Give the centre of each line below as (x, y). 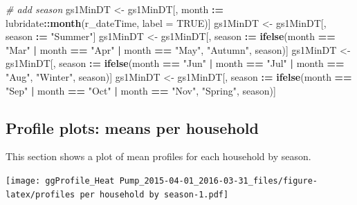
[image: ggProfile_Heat (60, 180)
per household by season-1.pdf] (154, 194)
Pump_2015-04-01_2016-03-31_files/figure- (219, 180)
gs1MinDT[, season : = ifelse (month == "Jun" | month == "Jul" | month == (175, 63)
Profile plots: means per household (132, 127)
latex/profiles (40, 194)
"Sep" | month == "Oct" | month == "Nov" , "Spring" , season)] (141, 90)
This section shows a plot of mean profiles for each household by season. (158, 156)
